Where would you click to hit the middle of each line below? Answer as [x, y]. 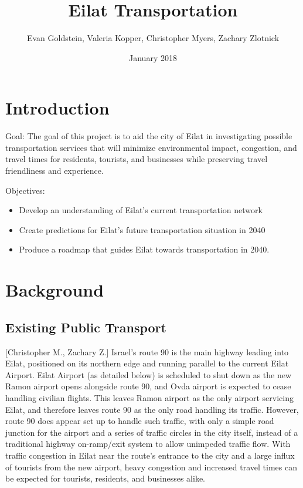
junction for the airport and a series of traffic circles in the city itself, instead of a [152, 432]
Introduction [57, 108]
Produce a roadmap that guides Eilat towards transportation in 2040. [144, 249]
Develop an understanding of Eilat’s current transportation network [141, 210]
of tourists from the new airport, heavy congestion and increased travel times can [151, 467]
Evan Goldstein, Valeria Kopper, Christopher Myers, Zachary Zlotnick [153, 38]
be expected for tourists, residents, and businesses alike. [105, 478]
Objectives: [25, 190]
